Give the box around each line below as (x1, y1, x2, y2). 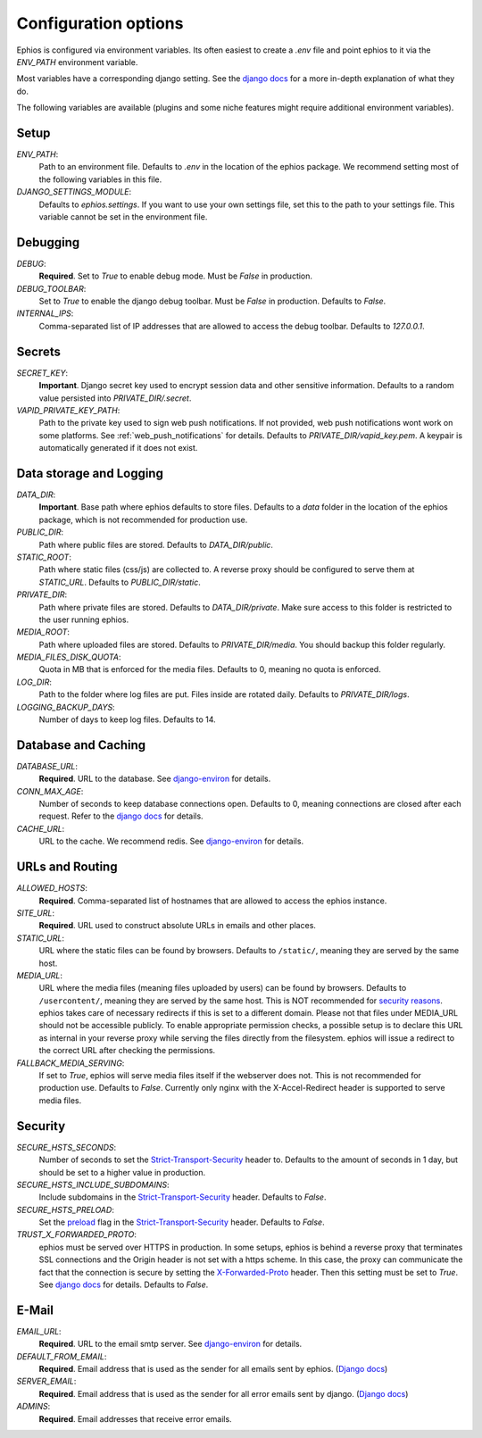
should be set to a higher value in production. (38, 1167, 206, 1177)
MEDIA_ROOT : (16, 627, 71, 637)
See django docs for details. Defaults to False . (38, 1279, 209, 1290)
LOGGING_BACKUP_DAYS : (16, 702, 115, 712)
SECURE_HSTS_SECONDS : (16, 1142, 116, 1152)
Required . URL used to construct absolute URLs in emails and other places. (38, 920, 317, 931)
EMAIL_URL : (16, 1326, 62, 1336)
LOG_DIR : (16, 677, 53, 687)
